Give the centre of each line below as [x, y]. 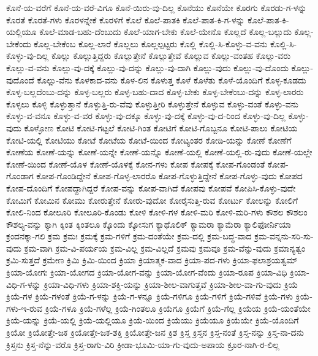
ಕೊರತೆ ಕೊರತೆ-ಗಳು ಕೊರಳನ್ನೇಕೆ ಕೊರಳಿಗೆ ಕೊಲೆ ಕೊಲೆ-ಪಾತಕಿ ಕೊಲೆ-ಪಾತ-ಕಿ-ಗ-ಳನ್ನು [126, 19]
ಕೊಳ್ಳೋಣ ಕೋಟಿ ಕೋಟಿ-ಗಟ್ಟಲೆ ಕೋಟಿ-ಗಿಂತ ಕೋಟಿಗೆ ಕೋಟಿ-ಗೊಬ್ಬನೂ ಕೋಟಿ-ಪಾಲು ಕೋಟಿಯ [161, 127]
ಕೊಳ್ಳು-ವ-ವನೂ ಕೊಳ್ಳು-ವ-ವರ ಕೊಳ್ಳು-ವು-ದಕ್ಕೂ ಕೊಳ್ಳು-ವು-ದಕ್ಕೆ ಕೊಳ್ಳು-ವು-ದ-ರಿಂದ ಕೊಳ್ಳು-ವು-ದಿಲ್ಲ [146, 116]
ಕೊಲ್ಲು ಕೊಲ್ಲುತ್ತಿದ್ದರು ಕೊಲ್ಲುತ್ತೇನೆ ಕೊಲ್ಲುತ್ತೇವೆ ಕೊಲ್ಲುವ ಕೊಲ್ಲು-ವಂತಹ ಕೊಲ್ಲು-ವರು [171, 56]
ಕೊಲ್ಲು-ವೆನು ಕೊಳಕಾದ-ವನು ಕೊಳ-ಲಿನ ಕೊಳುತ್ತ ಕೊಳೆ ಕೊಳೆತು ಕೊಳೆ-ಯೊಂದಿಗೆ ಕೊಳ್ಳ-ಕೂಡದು [172, 79]
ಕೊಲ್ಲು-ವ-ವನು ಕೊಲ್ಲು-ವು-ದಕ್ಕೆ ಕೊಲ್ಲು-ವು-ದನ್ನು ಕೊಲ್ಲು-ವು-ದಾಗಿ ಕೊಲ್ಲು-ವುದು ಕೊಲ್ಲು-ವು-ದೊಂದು [147, 67]
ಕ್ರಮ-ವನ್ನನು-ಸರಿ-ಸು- [284, 236]
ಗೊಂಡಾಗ [20, 176]
